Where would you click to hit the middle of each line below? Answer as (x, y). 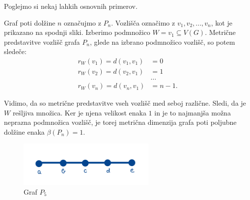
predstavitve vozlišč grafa (42, 42)
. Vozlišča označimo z (143, 22)
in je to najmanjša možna (193, 112)
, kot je (222, 22)
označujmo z (83, 22)
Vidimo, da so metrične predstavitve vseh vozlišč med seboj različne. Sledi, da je (125, 103)
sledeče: (15, 51)
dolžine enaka (24, 131)
